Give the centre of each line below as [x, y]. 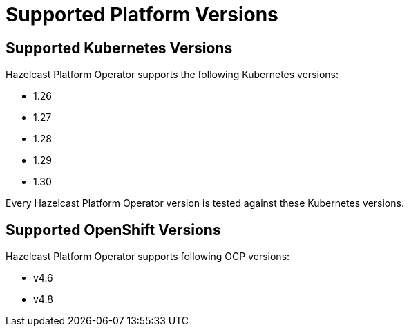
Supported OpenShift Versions [113, 230]
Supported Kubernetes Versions [119, 48]
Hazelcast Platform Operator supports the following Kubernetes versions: [172, 75]
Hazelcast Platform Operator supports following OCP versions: [148, 257]
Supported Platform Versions [142, 15]
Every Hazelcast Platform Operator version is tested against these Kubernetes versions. [205, 203]
